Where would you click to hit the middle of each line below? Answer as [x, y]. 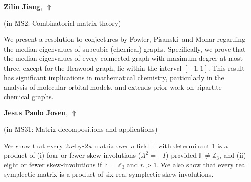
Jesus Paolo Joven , [36, 113]
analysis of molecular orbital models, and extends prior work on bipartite [113, 87]
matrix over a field [122, 145]
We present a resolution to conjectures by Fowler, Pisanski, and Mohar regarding [125, 39]
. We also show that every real [202, 164]
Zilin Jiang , [23, 6]
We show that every [34, 145]
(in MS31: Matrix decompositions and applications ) [81, 129]
